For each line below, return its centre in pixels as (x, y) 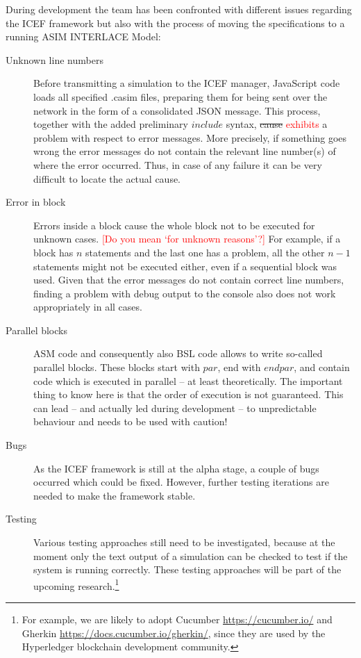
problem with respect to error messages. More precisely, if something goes (190, 137)
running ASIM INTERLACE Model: (83, 36)
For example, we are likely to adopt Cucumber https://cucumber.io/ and (177, 619)
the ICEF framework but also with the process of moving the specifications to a (175, 23)
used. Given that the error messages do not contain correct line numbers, (189, 280)
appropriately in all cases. (88, 307)
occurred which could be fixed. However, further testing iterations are (181, 482)
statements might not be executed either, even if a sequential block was (185, 266)
